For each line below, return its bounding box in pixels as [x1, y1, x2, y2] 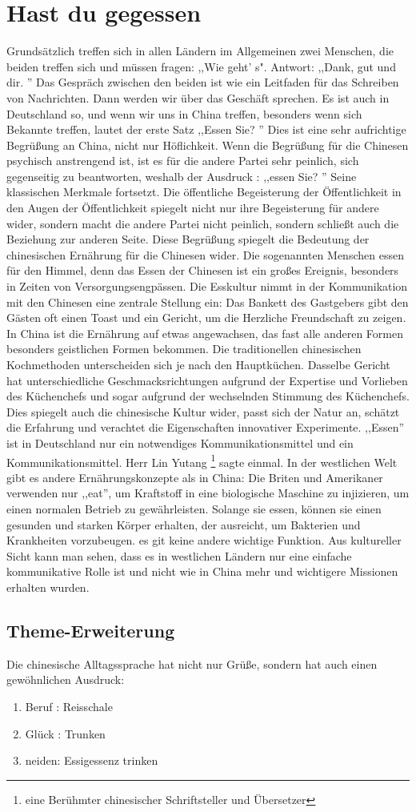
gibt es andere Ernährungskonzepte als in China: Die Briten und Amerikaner [6, 468, 383, 485]
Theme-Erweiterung [6, 617, 175, 642]
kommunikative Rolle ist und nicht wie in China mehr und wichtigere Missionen [6, 563, 398, 580]
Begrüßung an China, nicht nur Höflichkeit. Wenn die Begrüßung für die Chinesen [6, 136, 409, 153]
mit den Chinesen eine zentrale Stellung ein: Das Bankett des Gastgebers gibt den [6, 293, 409, 310]
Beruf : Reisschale [25, 697, 113, 714]
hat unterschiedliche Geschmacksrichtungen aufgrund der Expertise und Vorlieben [6, 372, 408, 388]
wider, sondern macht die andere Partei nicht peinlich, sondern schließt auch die [6, 215, 399, 231]
